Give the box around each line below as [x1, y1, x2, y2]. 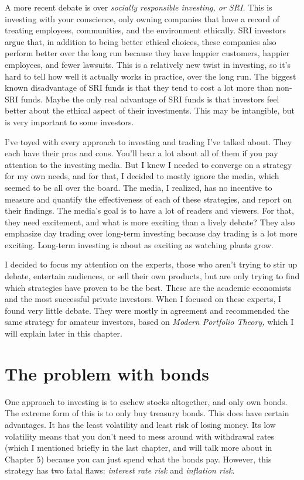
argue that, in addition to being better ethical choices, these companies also [5, 35, 276, 47]
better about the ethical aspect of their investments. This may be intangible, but [5, 104, 295, 116]
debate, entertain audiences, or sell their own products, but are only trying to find [5, 270, 300, 282]
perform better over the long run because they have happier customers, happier [5, 47, 290, 59]
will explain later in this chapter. [5, 327, 122, 340]
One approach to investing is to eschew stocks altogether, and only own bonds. [5, 395, 288, 407]
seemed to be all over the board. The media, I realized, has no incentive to [5, 181, 272, 193]
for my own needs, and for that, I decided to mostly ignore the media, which [5, 170, 279, 182]
